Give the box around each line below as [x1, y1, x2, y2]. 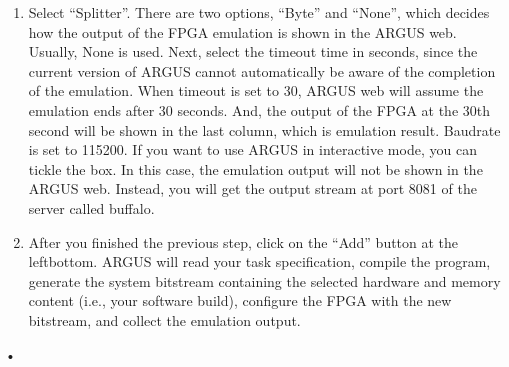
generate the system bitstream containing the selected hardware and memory [28, 270, 501, 291]
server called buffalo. [28, 197, 155, 218]
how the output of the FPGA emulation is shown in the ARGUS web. [28, 21, 457, 42]
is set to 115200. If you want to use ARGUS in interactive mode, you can [28, 139, 477, 160]
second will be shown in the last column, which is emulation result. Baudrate [28, 119, 501, 140]
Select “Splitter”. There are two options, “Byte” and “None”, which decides [28, 2, 490, 22]
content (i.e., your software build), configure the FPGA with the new [28, 290, 452, 311]
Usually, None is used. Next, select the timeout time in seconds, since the [28, 41, 478, 62]
